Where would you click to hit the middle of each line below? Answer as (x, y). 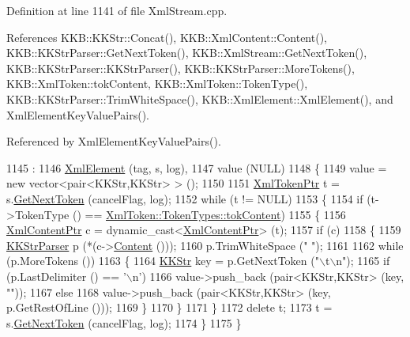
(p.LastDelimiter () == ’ (66, 276)
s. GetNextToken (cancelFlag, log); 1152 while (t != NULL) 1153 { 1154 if (185, 198)
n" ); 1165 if (363, 261)
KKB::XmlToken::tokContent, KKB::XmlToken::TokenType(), (157, 83)
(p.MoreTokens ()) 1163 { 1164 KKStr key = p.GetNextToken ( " (163, 261)
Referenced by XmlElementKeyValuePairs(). (114, 141)
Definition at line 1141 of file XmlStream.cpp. (117, 10)
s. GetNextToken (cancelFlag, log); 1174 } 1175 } (124, 322)
